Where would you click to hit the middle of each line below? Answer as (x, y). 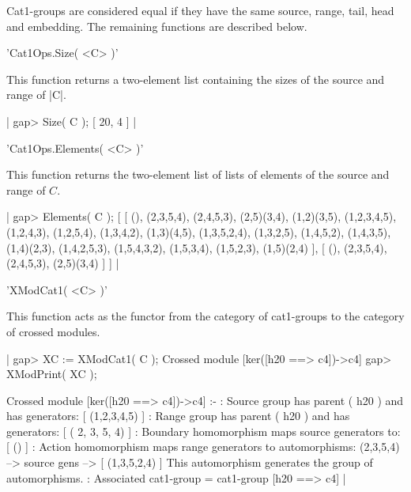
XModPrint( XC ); (52, 374)
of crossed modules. (53, 331)
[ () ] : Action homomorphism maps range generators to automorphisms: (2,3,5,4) (203, 447)
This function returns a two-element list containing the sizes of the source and (196, 79)
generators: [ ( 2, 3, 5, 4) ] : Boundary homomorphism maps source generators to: (204, 431)
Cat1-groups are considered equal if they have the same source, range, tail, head (200, 10)
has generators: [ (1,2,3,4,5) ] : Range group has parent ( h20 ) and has (178, 416)
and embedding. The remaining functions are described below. (157, 26)
